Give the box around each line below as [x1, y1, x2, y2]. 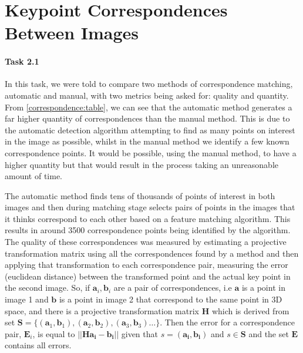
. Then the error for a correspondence [160, 316, 295, 328]
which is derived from [211, 304, 289, 317]
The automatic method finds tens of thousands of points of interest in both [5, 189, 275, 201]
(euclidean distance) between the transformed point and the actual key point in [5, 270, 291, 282]
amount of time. [5, 170, 62, 182]
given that [121, 327, 158, 339]
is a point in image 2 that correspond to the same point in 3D [59, 293, 282, 305]
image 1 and [5, 293, 49, 305]
